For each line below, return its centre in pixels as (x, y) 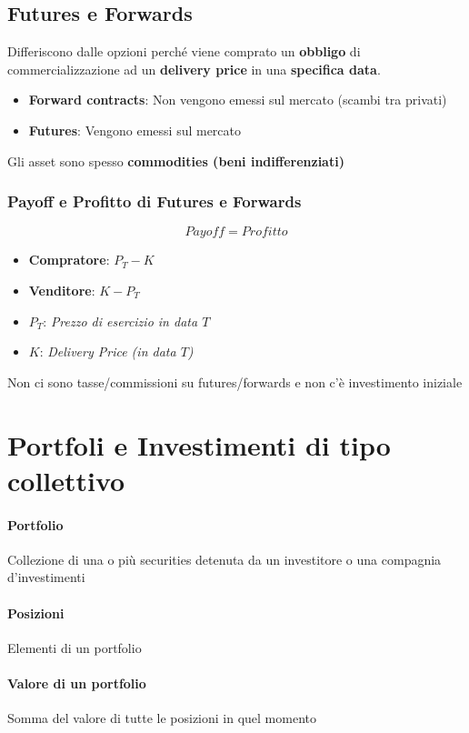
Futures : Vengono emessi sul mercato (135, 130)
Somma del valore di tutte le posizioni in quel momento (162, 718)
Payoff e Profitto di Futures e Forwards (155, 201)
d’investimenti (46, 577)
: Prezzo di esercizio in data (120, 321)
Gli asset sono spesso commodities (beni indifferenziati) (176, 161)
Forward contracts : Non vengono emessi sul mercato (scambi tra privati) (238, 100)
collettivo (66, 480)
